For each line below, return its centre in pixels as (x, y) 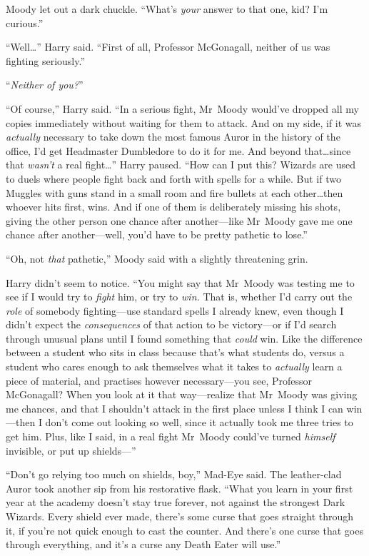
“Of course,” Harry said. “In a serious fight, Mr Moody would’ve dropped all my (182, 108)
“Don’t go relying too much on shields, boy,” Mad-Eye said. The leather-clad (174, 474)
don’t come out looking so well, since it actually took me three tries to (199, 422)
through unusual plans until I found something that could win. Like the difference (184, 338)
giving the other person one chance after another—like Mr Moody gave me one (179, 220)
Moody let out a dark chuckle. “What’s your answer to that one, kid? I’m (167, 9)
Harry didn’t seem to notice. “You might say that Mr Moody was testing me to (180, 282)
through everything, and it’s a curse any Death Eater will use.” (143, 544)
